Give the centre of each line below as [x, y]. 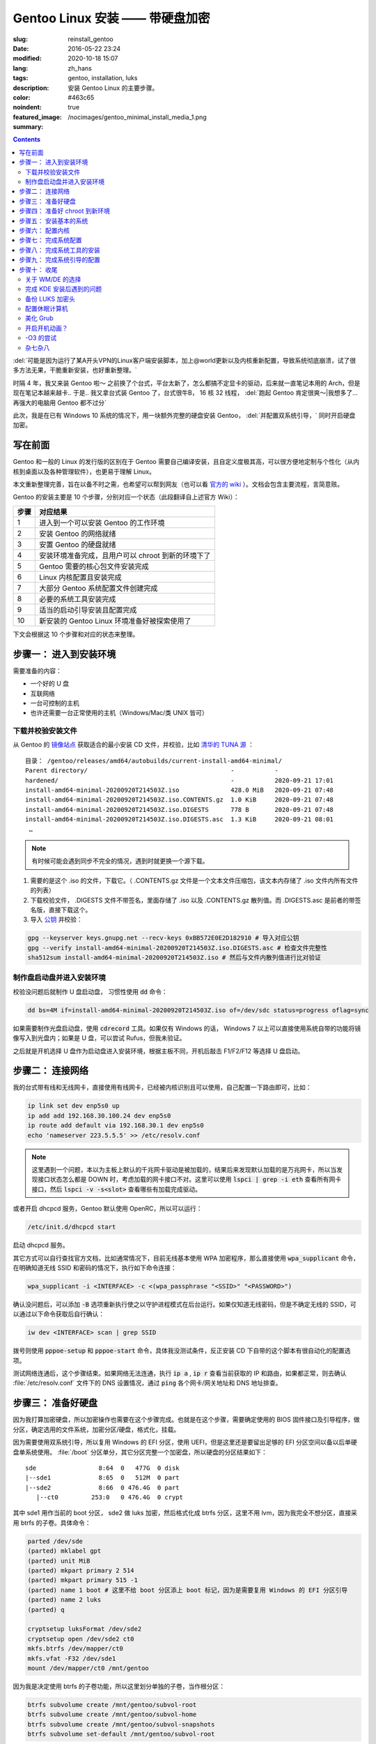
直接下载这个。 [70, 910]
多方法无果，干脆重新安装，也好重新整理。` [75, 370]
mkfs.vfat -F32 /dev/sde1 [72, 1658]
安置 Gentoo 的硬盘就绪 [78, 544]
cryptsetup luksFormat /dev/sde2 [85, 1629]
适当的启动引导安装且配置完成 [88, 610]
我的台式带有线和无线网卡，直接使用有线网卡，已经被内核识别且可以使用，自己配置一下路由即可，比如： [162, 1088]
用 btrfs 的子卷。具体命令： [52, 1523]
